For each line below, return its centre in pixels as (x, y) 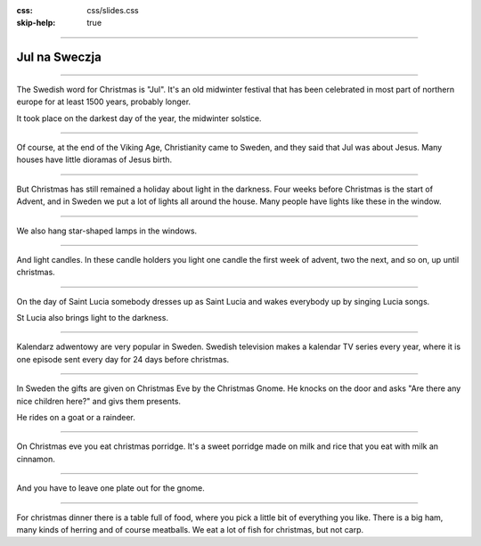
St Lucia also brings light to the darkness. (93, 318)
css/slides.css (113, 10)
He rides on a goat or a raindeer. (76, 418)
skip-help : (36, 23)
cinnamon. (36, 459)
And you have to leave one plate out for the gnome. (110, 488)
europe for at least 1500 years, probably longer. (104, 102)
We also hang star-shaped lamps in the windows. (107, 231)
